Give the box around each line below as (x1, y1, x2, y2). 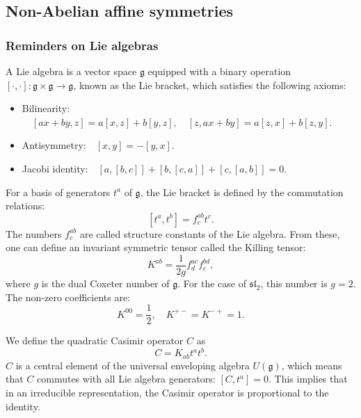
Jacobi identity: (22, 161, 88, 175)
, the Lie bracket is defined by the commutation (140, 184, 344, 199)
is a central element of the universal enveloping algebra (15, 357, 250, 372)
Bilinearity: (22, 101, 70, 115)
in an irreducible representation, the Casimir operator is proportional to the (6, 385, 329, 399)
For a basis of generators (6, 184, 111, 199)
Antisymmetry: (22, 138, 86, 152)
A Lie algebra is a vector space (6, 64, 137, 78)
